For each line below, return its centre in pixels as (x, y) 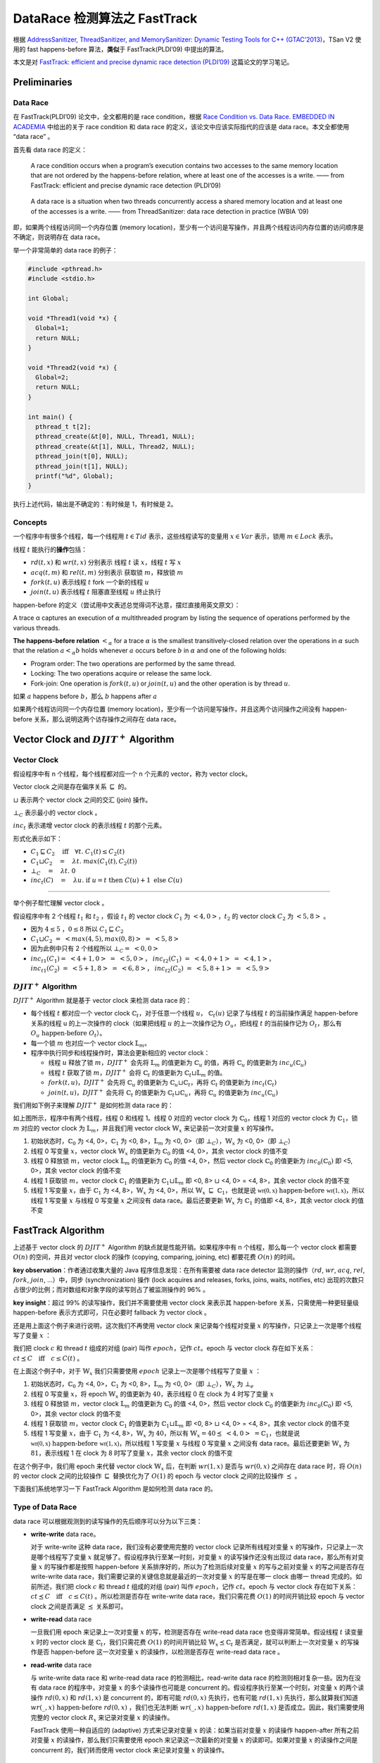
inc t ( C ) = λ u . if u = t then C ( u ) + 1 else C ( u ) (107, 882)
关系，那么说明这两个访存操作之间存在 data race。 (107, 719)
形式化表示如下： (38, 838)
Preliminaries (43, 82)
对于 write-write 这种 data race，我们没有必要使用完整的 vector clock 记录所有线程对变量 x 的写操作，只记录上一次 (197, 1547)
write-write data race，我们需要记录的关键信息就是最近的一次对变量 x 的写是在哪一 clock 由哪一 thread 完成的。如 (196, 1577)
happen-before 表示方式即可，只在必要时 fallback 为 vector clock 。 (112, 1312)
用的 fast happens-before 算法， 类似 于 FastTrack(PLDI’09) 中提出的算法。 (120, 49)
